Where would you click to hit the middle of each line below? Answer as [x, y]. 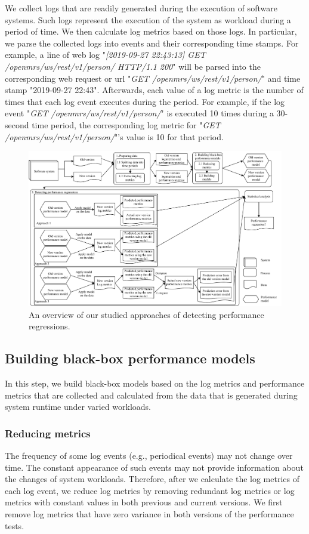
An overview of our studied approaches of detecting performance [146, 314]
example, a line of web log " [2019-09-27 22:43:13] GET [105, 55]
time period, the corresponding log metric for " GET [126, 124]
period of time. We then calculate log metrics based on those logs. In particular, [151, 31]
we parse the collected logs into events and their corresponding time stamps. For [152, 43]
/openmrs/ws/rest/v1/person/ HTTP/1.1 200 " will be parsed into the [133, 66]
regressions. [50, 326]
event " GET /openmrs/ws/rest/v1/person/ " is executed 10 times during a [139, 113]
